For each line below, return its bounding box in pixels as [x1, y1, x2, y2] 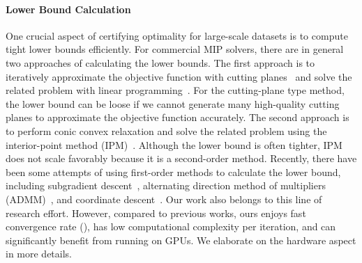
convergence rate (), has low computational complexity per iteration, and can [6, 219, 336, 234]
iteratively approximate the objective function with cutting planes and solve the [6, 69, 352, 83]
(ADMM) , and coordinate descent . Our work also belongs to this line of [6, 191, 322, 206]
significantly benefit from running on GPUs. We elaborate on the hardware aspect [6, 232, 356, 247]
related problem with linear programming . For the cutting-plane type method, [6, 83, 345, 97]
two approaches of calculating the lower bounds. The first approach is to [6, 55, 315, 70]
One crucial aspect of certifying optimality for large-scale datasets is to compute [6, 28, 348, 42]
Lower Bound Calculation [6, 1, 131, 16]
